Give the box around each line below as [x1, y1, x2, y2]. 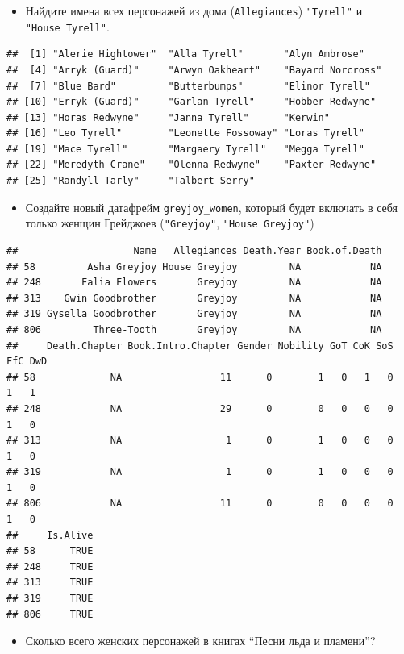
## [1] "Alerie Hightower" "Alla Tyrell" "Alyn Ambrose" [6, 48, 364, 60]
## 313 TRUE [6, 577, 94, 589]
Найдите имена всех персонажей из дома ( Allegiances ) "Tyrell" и [25, 2, 363, 19]
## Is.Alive [6, 529, 94, 541]
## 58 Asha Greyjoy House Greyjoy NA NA [6, 260, 382, 273]
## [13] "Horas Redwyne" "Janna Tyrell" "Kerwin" [6, 111, 330, 123]
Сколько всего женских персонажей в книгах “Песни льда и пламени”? [25, 632, 376, 649]
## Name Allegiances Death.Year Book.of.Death [6, 244, 382, 256]
